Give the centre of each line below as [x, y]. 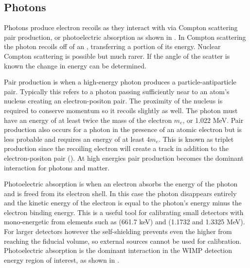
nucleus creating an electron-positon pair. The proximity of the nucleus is [113, 101]
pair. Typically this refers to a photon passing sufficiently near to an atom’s [117, 91]
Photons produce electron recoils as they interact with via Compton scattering [121, 27]
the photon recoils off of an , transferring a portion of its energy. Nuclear [112, 46]
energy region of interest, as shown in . [62, 260]
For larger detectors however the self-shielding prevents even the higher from [118, 231]
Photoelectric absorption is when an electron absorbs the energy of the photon [121, 184]
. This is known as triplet [196, 139]
